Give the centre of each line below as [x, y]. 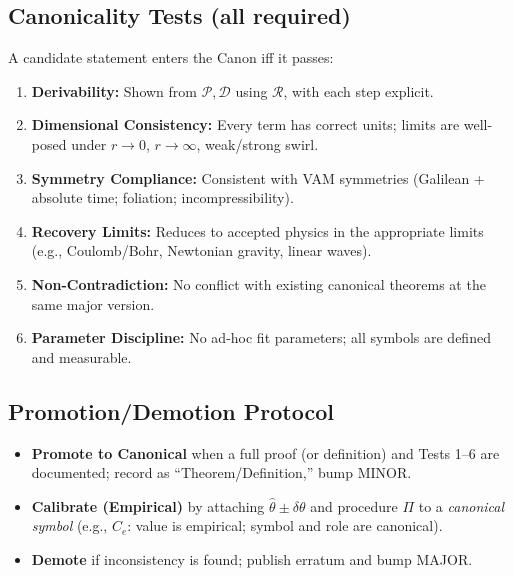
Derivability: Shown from [114, 90]
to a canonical [461, 505]
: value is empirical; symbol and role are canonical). [285, 525]
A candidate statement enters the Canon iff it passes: [171, 57]
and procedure [354, 505]
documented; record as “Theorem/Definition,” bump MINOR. [221, 472]
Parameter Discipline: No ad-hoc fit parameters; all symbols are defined [261, 337]
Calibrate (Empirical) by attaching [148, 505]
